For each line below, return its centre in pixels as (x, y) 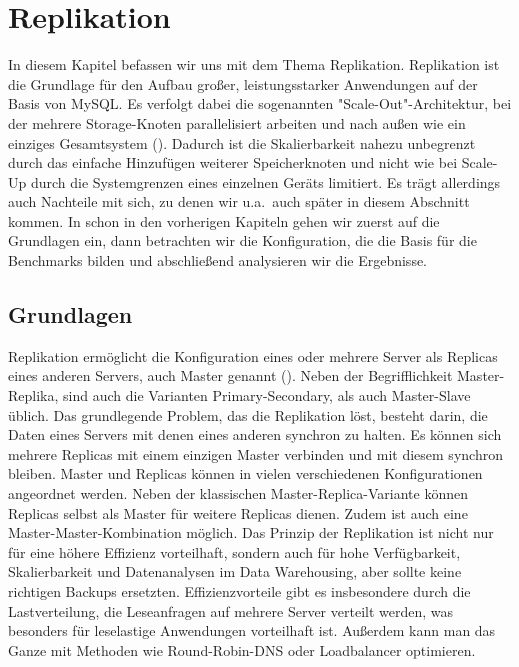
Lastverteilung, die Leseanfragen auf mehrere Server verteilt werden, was (231, 610)
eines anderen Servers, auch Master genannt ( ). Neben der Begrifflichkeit (230, 375)
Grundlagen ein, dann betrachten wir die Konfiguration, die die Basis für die (242, 240)
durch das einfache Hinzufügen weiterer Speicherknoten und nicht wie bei (233, 162)
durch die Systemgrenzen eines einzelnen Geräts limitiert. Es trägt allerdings (265, 181)
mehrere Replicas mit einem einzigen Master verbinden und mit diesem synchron (255, 453)
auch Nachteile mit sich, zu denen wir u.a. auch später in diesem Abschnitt (239, 201)
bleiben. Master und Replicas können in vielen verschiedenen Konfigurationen (245, 473)
